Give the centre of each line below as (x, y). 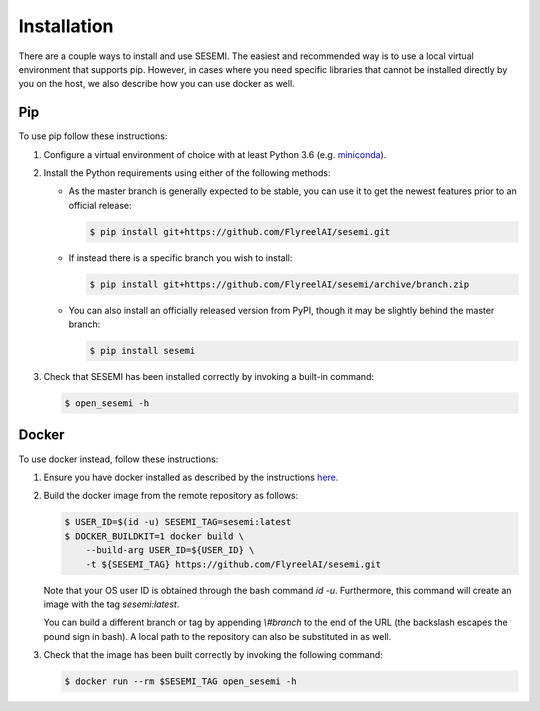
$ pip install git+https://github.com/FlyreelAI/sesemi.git (240, 231)
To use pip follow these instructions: (93, 136)
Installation (66, 26)
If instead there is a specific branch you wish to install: (180, 257)
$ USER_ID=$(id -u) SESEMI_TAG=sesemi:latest (178, 522)
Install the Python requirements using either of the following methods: (187, 173)
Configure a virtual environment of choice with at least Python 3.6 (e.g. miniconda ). (215, 154)
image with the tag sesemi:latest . (111, 604)
